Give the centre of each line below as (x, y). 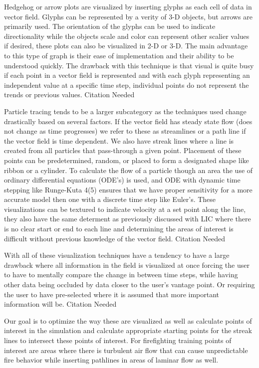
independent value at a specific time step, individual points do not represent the (127, 85)
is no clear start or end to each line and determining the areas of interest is (119, 229)
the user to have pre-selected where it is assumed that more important (112, 294)
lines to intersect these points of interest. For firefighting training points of (118, 340)
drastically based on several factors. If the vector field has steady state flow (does (128, 121)
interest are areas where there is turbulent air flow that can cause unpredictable (126, 350)
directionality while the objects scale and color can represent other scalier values (127, 36)
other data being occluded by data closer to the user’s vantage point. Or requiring (129, 284)
